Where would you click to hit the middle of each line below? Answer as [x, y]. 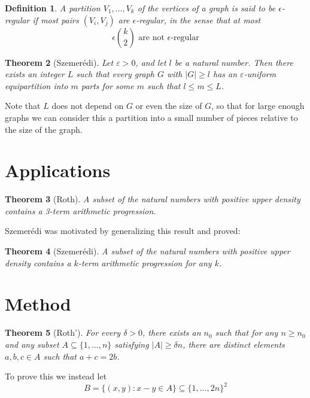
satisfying [132, 344]
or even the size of [169, 106]
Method [38, 304]
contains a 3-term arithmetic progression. [80, 210]
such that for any [247, 332]
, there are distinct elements [234, 344]
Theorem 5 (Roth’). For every [63, 332]
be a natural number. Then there [234, 62]
